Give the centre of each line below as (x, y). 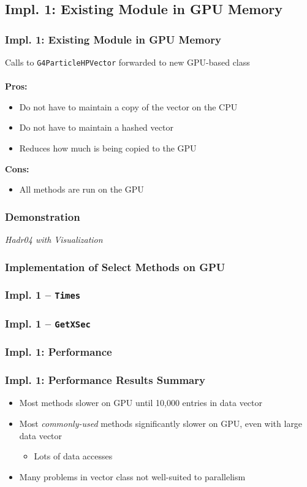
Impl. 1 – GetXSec (48, 323)
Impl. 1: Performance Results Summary (105, 380)
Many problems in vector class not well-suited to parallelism (132, 476)
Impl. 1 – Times (43, 295)
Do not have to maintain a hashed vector (96, 127)
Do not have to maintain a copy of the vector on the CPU (128, 106)
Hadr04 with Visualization (54, 240)
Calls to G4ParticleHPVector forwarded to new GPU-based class (127, 62)
